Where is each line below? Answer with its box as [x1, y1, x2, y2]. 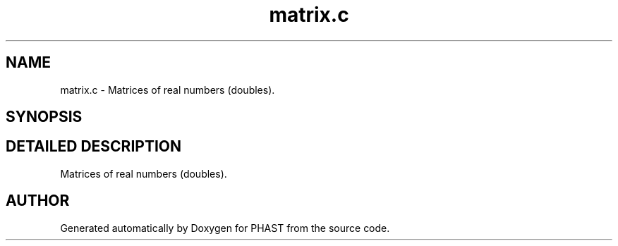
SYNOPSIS [6, 108, 83, 126]
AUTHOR [6, 192, 70, 210]
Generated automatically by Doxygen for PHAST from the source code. [60, 221, 390, 234]
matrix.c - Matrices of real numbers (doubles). [60, 83, 275, 96]
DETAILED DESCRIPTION [6, 137, 182, 156]
